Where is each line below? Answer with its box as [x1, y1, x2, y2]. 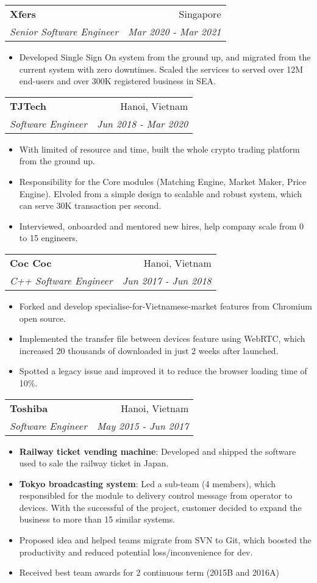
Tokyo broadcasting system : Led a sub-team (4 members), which [19, 477, 276, 490]
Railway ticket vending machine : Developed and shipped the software [19, 444, 296, 457]
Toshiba [10, 400, 48, 415]
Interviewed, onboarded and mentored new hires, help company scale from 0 [19, 219, 304, 232]
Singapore [179, 7, 221, 21]
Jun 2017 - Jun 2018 [122, 273, 212, 288]
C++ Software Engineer [10, 273, 113, 288]
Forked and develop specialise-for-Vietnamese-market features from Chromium [19, 299, 313, 312]
